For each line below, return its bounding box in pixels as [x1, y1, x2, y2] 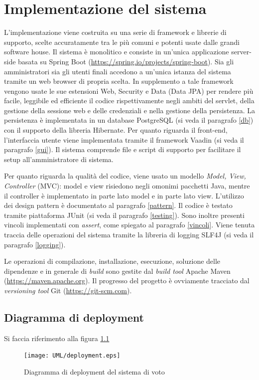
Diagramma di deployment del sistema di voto [24, 367, 165, 377]
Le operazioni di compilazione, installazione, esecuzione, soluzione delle [4, 256, 221, 266]
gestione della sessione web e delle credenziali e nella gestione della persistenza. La [4, 105, 255, 115]
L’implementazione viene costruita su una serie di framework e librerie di [4, 27, 227, 37]
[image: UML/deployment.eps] [24, 352, 121, 360]
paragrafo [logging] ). [4, 239, 66, 249]
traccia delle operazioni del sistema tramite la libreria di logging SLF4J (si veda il [4, 229, 254, 239]
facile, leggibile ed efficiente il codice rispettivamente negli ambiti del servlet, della [4, 95, 255, 106]
